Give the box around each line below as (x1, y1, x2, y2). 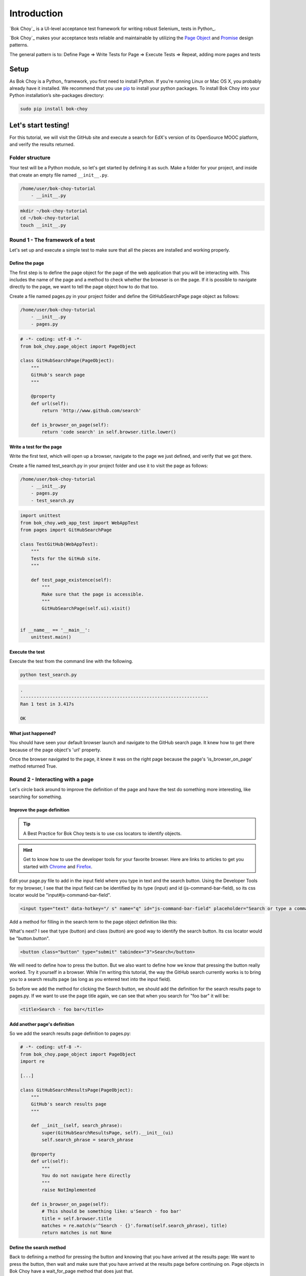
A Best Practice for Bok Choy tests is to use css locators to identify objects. (23, 830, 182, 837)
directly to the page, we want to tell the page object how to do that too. (9, 284, 159, 290)
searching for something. (9, 794, 62, 800)
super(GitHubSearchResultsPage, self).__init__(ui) (41, 1130, 174, 1136)
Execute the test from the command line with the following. (9, 658, 134, 664)
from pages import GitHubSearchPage (20, 527, 112, 533)
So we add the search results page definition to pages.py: (9, 1030, 131, 1037)
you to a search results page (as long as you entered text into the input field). (9, 976, 172, 983)
